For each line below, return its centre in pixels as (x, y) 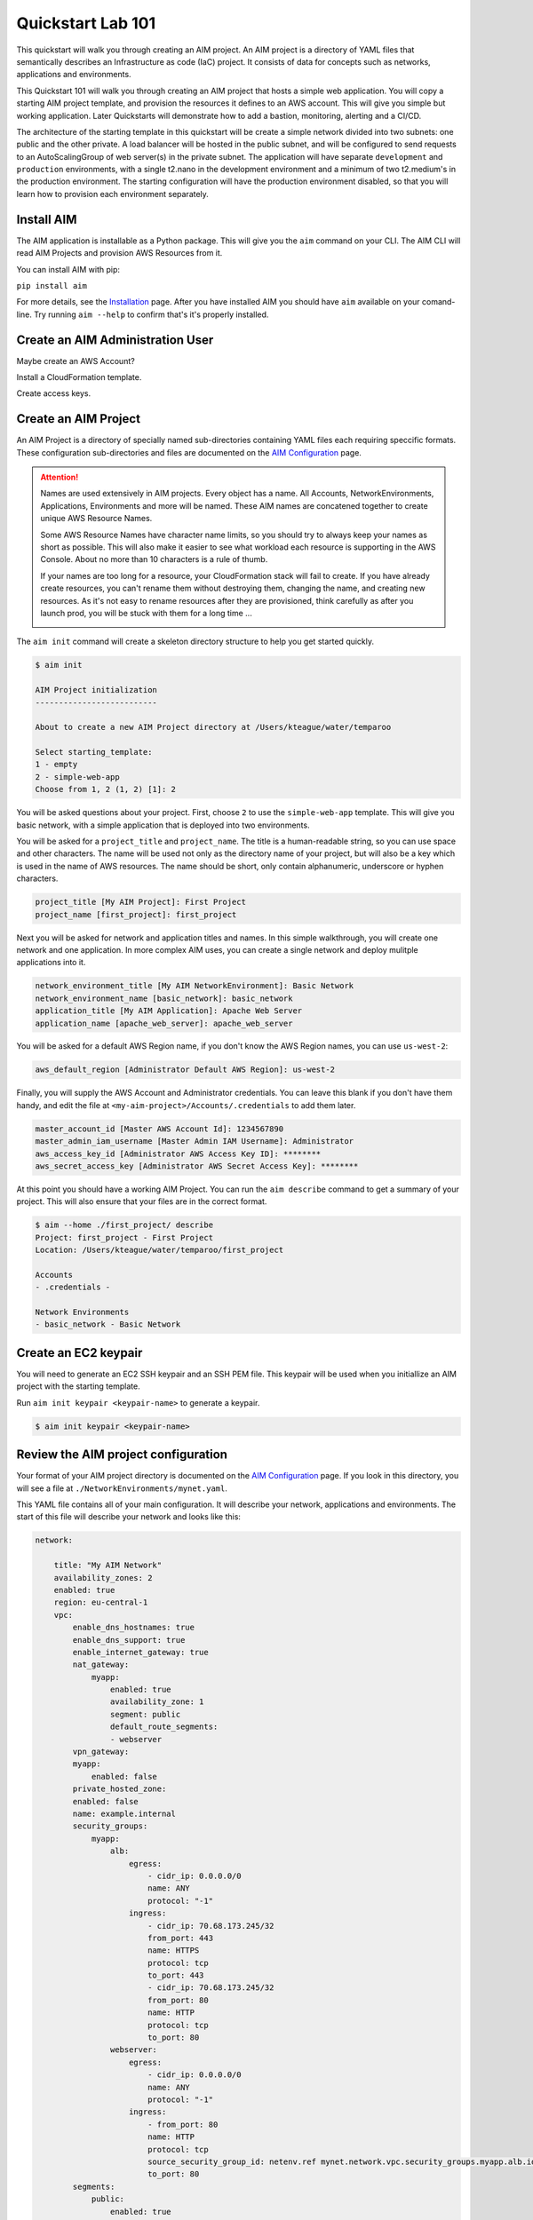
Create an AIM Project (79, 419)
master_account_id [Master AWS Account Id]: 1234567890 (159, 1129)
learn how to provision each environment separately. (112, 194)
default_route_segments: (164, 1727)
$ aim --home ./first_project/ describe (124, 1225)
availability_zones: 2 (103, 1578)
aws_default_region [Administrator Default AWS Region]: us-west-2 (185, 1070)
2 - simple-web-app (77, 777)
